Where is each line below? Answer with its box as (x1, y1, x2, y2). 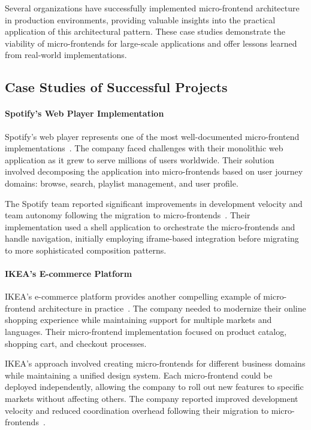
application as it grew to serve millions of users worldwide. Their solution (5, 153, 274, 166)
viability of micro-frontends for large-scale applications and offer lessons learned (5, 36, 297, 49)
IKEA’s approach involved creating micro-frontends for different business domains (5, 357, 306, 370)
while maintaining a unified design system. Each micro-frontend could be (5, 368, 273, 381)
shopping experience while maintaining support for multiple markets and (5, 313, 272, 326)
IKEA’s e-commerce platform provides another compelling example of (5, 290, 261, 303)
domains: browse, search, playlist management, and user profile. (5, 176, 238, 189)
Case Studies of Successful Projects (5, 78, 228, 96)
